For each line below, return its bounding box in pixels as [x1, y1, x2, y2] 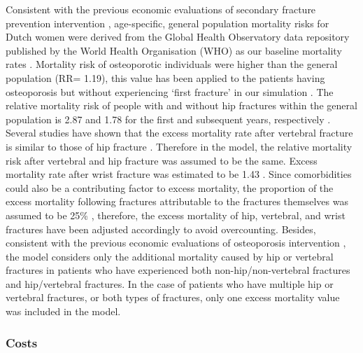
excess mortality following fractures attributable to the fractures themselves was [6, 194, 348, 209]
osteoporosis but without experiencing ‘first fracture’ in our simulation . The [6, 84, 334, 99]
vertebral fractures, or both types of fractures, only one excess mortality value [6, 290, 340, 305]
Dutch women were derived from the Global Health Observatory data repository [6, 29, 350, 44]
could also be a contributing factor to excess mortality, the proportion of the [6, 180, 334, 195]
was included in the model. [6, 304, 121, 319]
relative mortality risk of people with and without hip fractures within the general [6, 98, 357, 113]
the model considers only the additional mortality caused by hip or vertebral [6, 249, 334, 263]
